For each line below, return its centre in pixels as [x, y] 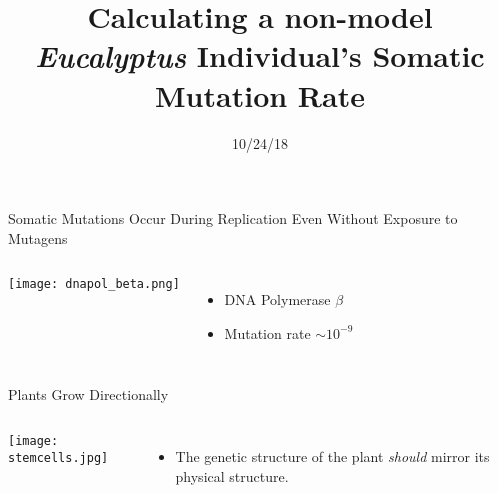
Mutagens [38, 237]
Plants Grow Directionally [88, 394]
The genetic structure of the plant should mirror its [332, 456]
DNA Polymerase [277, 299]
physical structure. [232, 475]
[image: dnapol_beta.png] [94, 284]
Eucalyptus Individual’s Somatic [260, 56]
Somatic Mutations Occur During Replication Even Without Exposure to [233, 218]
